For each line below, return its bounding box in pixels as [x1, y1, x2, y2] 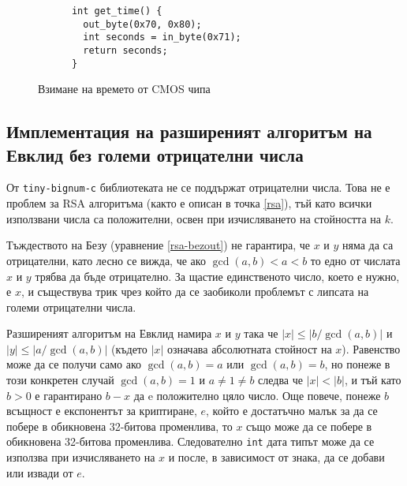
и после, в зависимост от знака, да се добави [168, 449, 385, 465]
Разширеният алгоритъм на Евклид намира [6, 325, 212, 342]
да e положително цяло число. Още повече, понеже [133, 387, 381, 403]
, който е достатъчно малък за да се [206, 402, 378, 419]
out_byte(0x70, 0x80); [83, 18, 202, 30]
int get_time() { [71, 6, 162, 17]
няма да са [342, 237, 394, 253]
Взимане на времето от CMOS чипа [38, 80, 211, 97]
